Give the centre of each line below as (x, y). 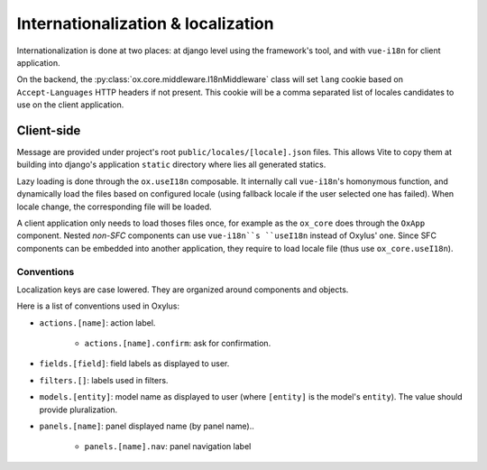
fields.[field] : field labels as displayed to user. (134, 364)
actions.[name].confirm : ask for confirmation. (178, 344)
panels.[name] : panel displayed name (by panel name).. (147, 426)
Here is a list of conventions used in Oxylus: (98, 306)
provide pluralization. (78, 410)
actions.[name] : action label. (97, 323)
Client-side (49, 130)
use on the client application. (70, 105)
